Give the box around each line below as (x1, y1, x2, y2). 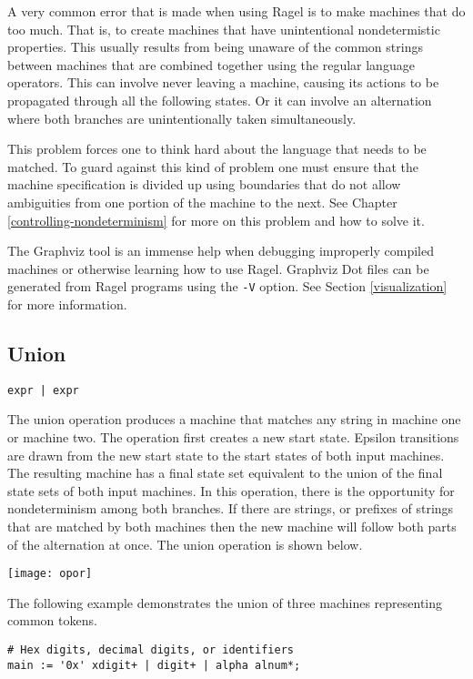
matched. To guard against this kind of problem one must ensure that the (7, 157, 418, 176)
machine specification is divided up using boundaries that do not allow (7, 175, 401, 194)
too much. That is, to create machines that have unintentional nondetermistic (7, 19, 440, 38)
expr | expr (7, 383, 79, 397)
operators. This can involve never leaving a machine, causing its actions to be (7, 73, 439, 92)
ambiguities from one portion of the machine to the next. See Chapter (7, 192, 398, 211)
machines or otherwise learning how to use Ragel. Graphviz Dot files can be (7, 258, 429, 278)
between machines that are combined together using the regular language (7, 55, 415, 74)
